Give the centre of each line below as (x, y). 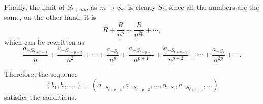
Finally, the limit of (35, 7)
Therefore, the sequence (41, 73)
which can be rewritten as (44, 42)
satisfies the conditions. (40, 97)
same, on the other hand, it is (50, 17)
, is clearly (140, 7)
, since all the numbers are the (212, 7)
